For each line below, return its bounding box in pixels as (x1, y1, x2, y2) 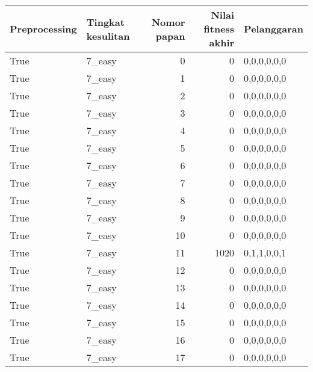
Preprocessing (10, 22, 77, 36)
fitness (203, 22, 235, 36)
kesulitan (86, 28, 130, 43)
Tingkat (86, 14, 125, 29)
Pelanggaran (244, 22, 303, 36)
